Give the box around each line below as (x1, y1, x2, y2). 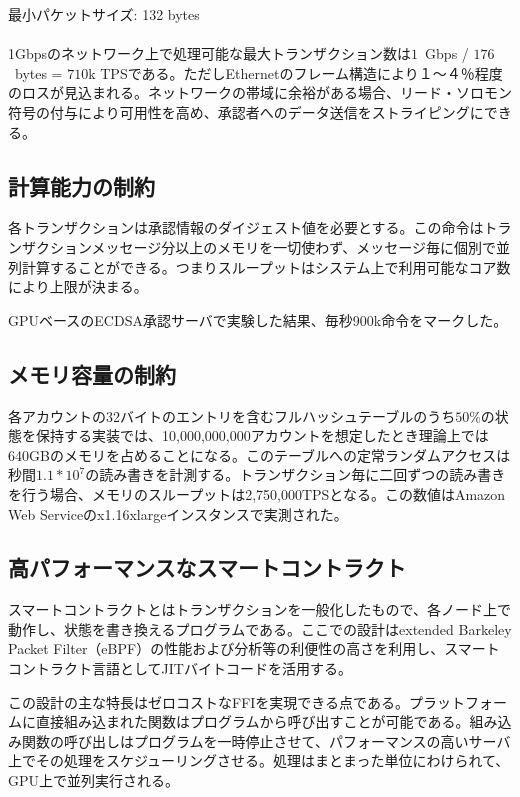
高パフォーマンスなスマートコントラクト (8, 552, 406, 583)
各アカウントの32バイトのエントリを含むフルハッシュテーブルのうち (8, 405, 456, 426)
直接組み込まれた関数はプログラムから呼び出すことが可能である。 (35, 711, 470, 732)
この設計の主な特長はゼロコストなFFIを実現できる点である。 (8, 691, 409, 712)
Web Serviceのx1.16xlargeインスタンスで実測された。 (8, 503, 348, 524)
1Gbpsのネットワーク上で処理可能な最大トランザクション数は (8, 43, 412, 64)
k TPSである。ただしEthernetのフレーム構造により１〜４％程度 (88, 62, 503, 83)
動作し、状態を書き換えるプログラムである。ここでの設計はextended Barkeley (8, 618, 512, 639)
